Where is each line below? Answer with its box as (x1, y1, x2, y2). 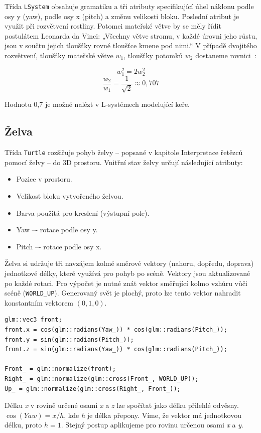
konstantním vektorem (5, 297, 74, 308)
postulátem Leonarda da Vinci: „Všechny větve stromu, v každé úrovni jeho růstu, (5, 30, 257, 41)
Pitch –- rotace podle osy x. (16, 241, 102, 251)
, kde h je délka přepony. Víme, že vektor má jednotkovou (64, 409, 242, 420)
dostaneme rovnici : (195, 50, 256, 61)
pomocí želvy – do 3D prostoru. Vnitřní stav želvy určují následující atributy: (5, 157, 243, 167)
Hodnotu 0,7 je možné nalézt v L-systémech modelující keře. (5, 99, 190, 109)
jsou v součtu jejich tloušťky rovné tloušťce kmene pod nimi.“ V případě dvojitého (5, 40, 257, 51)
